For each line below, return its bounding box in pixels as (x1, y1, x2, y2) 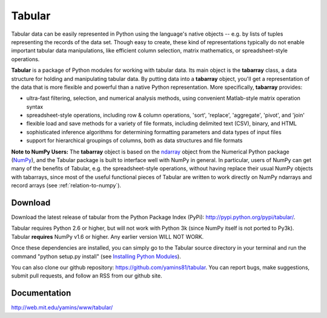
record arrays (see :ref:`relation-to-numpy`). (11, 182, 121, 189)
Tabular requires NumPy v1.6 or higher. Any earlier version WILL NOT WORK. (11, 233, 204, 240)
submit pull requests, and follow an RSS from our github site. (11, 272, 163, 279)
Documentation (11, 288, 71, 299)
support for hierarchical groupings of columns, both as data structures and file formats (26, 137, 243, 144)
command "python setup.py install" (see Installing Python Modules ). (11, 253, 181, 260)
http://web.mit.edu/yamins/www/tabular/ (11, 304, 113, 311)
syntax (26, 103, 44, 110)
